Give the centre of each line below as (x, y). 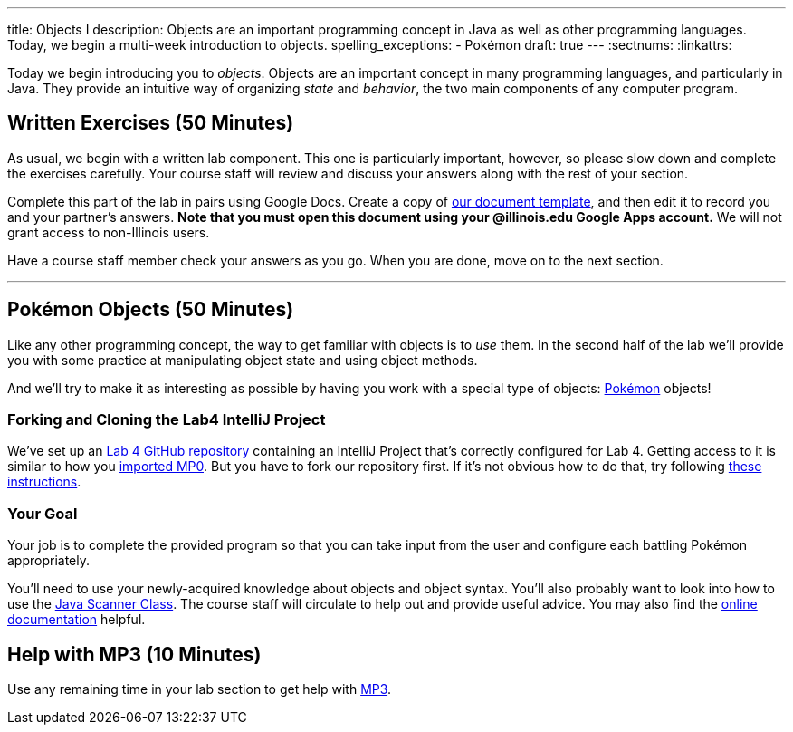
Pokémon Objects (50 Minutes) (151, 310)
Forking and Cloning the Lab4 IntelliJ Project (167, 420)
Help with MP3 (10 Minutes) (134, 654)
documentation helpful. (76, 620)
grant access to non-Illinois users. (109, 232)
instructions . (44, 482)
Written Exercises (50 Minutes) (151, 123)
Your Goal (43, 513)
